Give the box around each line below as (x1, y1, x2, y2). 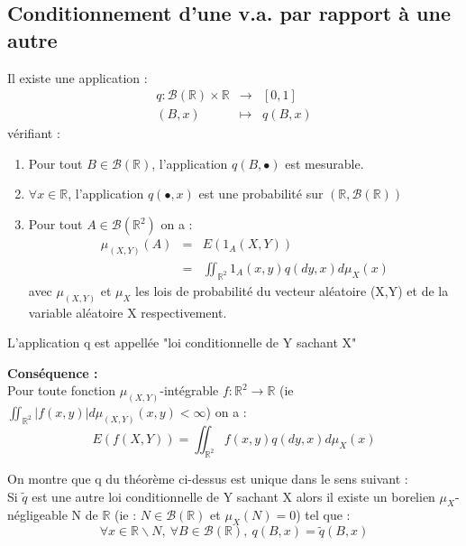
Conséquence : (7, 363, 98, 382)
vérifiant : (7, 124, 60, 143)
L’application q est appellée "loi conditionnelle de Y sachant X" (7, 333, 357, 352)
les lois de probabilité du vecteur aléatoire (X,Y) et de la (135, 281, 449, 300)
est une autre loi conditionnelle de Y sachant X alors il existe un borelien (32, 486, 435, 505)
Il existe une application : (7, 68, 148, 87)
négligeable (7, 505, 68, 524)
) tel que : (296, 505, 351, 524)
